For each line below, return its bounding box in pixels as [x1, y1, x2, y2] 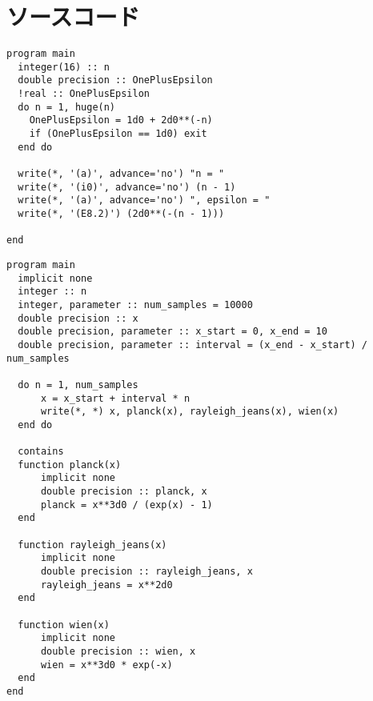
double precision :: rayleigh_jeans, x [40, 566, 253, 578]
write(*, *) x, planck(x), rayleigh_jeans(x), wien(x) [40, 406, 339, 418]
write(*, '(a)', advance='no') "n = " [18, 168, 225, 180]
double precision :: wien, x [40, 646, 196, 657]
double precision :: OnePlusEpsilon [18, 74, 213, 86]
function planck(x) [18, 459, 122, 471]
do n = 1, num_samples [18, 379, 138, 391]
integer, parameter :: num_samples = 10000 [18, 298, 253, 310]
